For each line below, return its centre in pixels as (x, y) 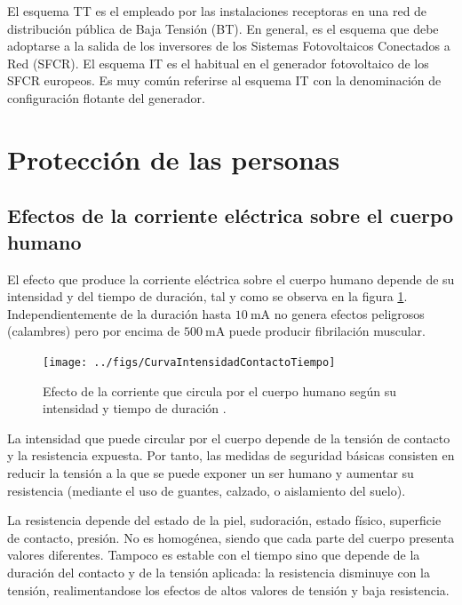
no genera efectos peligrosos (349, 313)
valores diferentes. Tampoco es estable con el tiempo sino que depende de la (214, 555)
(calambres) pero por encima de (94, 331)
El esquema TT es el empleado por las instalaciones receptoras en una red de (217, 11)
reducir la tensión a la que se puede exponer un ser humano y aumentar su (211, 472)
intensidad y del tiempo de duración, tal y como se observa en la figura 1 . (207, 296)
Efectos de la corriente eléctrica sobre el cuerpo (231, 215)
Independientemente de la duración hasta (119, 313)
